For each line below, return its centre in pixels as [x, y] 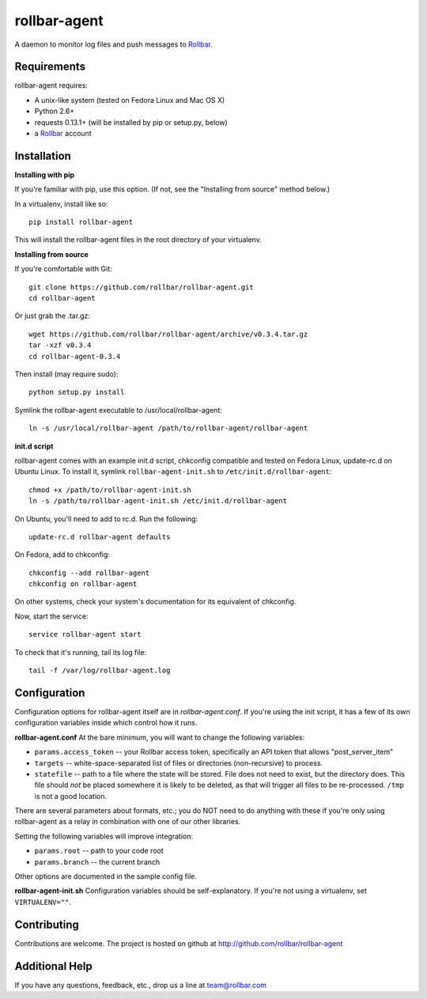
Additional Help [53, 966]
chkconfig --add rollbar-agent [89, 573]
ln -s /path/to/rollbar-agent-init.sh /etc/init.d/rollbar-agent [158, 501]
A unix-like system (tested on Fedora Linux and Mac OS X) [130, 100]
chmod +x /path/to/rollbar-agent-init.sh [110, 490]
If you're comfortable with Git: [63, 269]
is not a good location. [71, 796]
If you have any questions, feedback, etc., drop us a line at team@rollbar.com [141, 985]
